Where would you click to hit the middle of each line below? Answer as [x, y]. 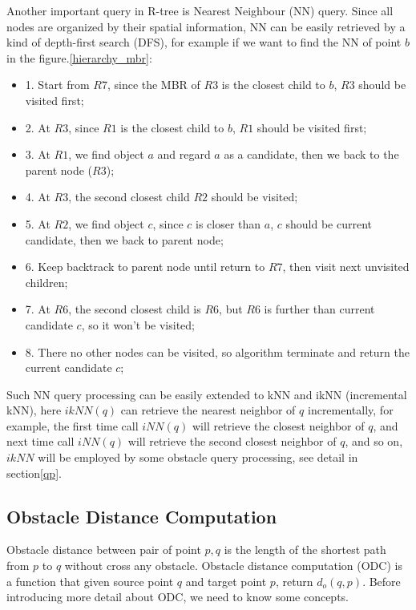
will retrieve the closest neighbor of [278, 425]
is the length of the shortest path [305, 549]
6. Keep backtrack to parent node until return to [145, 267]
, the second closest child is [135, 309]
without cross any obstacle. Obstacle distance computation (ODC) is [233, 566]
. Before [382, 581]
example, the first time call [73, 425]
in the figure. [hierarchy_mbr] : [79, 57]
